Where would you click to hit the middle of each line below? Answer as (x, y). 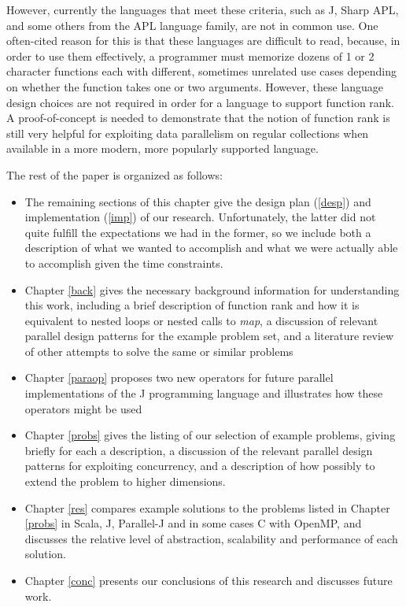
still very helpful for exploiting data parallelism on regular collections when (188, 133)
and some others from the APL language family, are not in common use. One (192, 25)
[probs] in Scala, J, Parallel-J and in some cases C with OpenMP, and (193, 523)
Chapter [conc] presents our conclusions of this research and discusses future (209, 580)
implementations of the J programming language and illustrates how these (204, 393)
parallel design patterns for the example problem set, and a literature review (209, 336)
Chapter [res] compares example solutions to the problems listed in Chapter (207, 507)
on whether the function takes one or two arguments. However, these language (195, 86)
